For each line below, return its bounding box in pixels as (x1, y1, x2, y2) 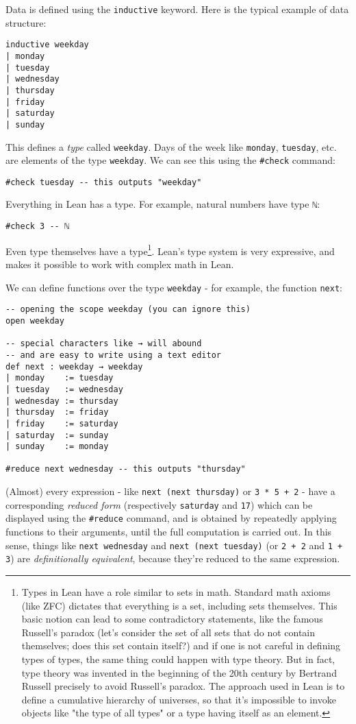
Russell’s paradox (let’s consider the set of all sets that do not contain (21, 625, 316, 639)
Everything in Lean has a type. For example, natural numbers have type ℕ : (5, 197, 320, 211)
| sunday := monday (5, 442, 109, 452)
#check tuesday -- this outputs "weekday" (5, 177, 202, 187)
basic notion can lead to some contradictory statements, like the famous (21, 612, 323, 626)
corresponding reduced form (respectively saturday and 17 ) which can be (5, 497, 313, 511)
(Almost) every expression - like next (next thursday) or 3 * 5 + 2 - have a (5, 484, 335, 498)
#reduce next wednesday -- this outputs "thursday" (5, 464, 246, 474)
